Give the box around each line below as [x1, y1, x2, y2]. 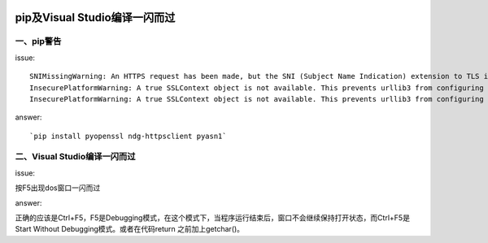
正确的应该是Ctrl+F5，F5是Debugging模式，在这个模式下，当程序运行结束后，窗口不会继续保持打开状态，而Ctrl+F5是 [15, 213, 411, 223]
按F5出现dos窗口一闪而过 [15, 183, 101, 193]
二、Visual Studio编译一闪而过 [15, 151, 136, 163]
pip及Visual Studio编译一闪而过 [15, 11, 176, 24]
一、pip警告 [15, 36, 62, 47]
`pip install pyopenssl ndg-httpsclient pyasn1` [29, 131, 227, 141]
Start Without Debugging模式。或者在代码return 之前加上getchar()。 [15, 224, 244, 234]
